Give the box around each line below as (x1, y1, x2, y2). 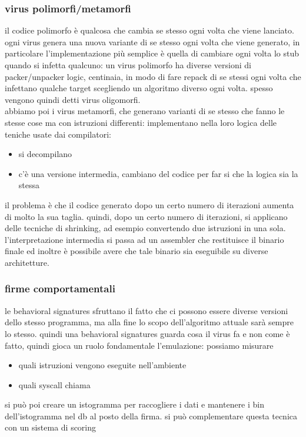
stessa (18, 179, 40, 191)
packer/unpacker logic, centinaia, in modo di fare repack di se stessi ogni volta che (5, 70, 301, 82)
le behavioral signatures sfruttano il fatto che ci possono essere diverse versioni (5, 304, 288, 316)
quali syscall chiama (18, 378, 91, 391)
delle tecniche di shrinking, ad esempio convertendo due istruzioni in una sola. (5, 222, 286, 234)
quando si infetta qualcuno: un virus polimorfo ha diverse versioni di (5, 59, 251, 71)
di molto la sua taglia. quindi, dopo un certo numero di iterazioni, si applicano (5, 210, 288, 222)
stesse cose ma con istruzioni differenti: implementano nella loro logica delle (5, 116, 277, 128)
